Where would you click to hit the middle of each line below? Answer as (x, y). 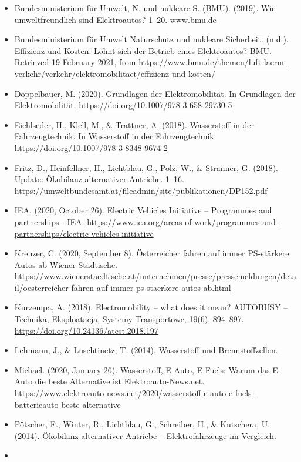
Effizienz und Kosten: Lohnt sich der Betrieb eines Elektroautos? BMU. (143, 50)
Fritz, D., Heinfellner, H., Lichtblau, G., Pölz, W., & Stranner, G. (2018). (146, 167)
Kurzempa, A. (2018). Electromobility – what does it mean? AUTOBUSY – (151, 307)
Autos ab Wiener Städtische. (66, 264)
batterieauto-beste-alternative (67, 404)
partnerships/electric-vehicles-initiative (84, 233)
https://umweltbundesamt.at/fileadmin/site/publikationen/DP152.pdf (141, 190)
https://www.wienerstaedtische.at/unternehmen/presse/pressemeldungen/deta (155, 276)
